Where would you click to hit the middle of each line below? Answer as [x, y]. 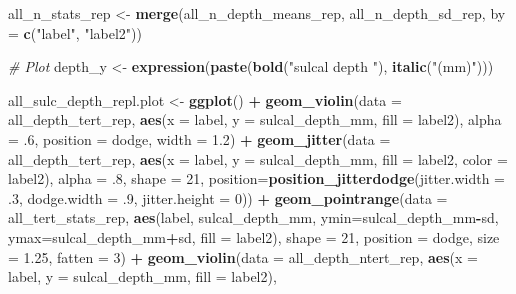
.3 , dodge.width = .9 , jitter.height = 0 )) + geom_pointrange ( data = [228, 197]
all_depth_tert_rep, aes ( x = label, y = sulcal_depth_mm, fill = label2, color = [258, 158]
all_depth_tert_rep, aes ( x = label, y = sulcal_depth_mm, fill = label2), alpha [255, 119]
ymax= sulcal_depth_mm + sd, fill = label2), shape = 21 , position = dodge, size [254, 236]
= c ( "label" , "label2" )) [75, 32]
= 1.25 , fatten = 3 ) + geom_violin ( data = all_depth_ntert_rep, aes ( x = [243, 256]
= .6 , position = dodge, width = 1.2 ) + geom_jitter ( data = [199, 138]
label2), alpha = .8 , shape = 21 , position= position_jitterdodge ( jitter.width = [257, 178]
